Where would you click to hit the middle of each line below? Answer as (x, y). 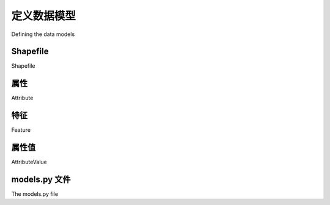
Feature (21, 130)
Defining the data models (43, 34)
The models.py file (35, 194)
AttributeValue (29, 162)
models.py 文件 (41, 179)
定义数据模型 (44, 16)
